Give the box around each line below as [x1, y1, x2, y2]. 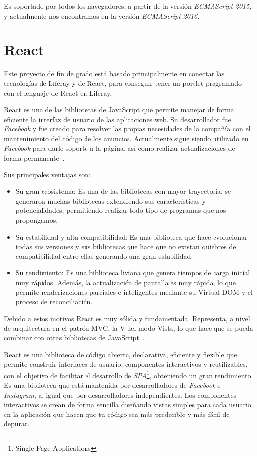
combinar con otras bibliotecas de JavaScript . [4, 332, 145, 342]
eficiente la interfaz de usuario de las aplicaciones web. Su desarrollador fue [4, 114, 231, 124]
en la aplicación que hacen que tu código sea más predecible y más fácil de [4, 409, 230, 419]
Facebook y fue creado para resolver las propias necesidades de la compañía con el [4, 124, 251, 134]
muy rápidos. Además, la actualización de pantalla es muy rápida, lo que [15, 277, 236, 287]
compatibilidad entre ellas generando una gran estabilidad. [15, 250, 193, 261]
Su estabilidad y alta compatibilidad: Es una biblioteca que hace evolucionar [15, 231, 248, 242]
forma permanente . [4, 153, 65, 163]
